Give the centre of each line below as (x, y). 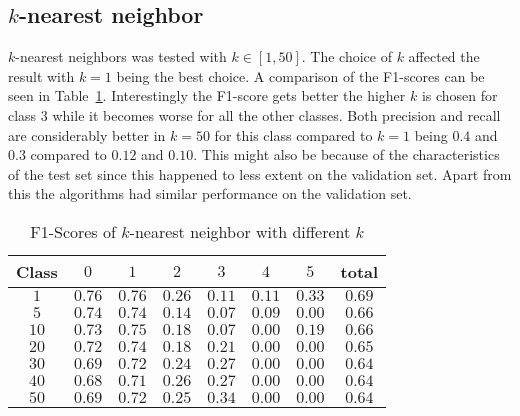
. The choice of (346, 56)
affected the (444, 56)
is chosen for (459, 95)
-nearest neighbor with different (240, 231)
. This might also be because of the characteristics (346, 154)
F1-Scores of (73, 231)
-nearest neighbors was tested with (121, 56)
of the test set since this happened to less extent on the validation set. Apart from (260, 173)
